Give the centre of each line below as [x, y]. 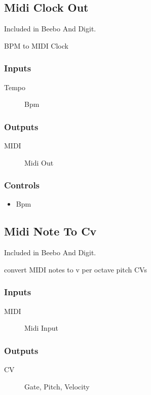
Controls [22, 185]
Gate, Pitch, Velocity [57, 386]
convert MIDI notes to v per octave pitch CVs [75, 269]
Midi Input [41, 328]
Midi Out [39, 162]
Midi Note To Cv [50, 231]
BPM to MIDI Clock [36, 45]
